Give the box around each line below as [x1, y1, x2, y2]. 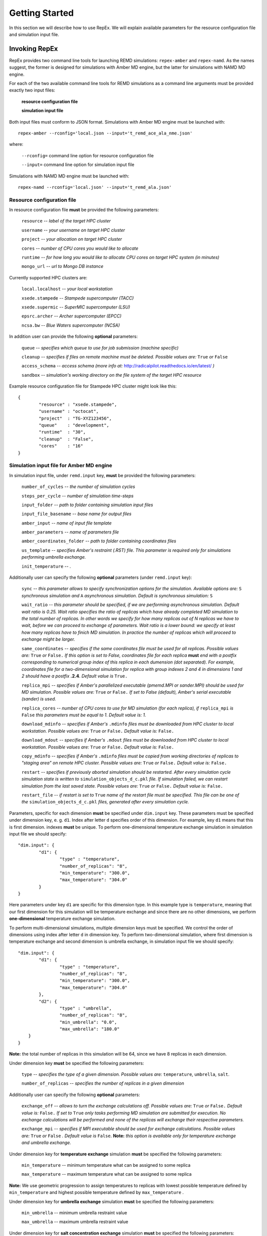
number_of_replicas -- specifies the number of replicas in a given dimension [21, 1080, 184, 1086]
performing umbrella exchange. [21, 554, 86, 560]
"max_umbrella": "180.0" [59, 1026, 120, 1032]
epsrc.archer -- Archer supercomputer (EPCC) [21, 313, 122, 319]
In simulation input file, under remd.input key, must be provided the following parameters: [9, 472, 196, 478]
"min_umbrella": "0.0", [59, 1019, 117, 1025]
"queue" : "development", [39, 423, 110, 428]
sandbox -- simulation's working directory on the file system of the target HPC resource [21, 372, 202, 378]
